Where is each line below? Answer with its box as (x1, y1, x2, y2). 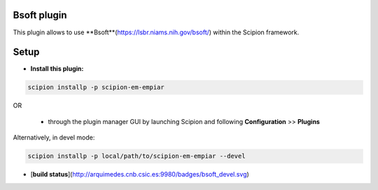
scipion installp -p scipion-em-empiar (27, 83, 164, 91)
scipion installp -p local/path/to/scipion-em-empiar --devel (27, 152, 246, 161)
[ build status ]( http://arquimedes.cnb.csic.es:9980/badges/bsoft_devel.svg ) (30, 170, 250, 179)
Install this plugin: (30, 65, 84, 73)
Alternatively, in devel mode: (13, 133, 95, 142)
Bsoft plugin (13, 9, 67, 21)
